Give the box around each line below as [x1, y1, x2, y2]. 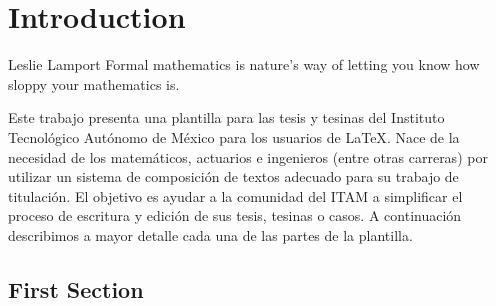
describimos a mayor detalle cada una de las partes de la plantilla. [8, 224, 413, 245]
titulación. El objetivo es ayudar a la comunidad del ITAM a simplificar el [8, 185, 463, 206]
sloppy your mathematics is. [8, 73, 180, 94]
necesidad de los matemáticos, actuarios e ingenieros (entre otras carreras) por [8, 146, 488, 167]
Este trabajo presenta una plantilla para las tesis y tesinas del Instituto [8, 107, 445, 128]
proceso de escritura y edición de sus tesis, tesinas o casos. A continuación [8, 205, 462, 226]
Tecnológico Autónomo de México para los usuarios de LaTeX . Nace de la [8, 126, 460, 147]
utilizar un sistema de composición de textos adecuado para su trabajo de [8, 166, 459, 187]
